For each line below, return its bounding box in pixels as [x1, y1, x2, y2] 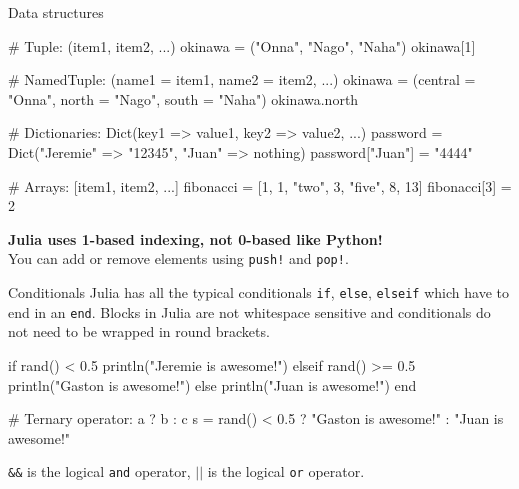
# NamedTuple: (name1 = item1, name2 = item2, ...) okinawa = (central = [8, 69, 476, 90]
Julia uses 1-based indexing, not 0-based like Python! [8, 228, 383, 249]
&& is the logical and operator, [8, 461, 191, 482]
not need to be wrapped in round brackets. [8, 321, 270, 342]
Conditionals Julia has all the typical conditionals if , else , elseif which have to [8, 282, 509, 302]
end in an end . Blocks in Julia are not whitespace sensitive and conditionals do [8, 301, 491, 322]
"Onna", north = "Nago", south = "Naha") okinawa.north [8, 88, 359, 109]
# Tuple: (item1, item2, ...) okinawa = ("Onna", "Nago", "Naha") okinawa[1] [8, 35, 476, 56]
